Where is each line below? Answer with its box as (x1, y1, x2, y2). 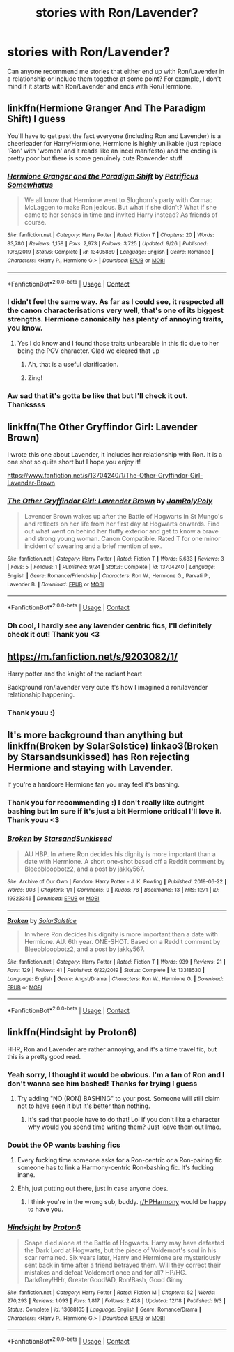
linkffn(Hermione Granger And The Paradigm (7, 102, 207, 114)
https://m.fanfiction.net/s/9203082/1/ (7, 651, 178, 663)
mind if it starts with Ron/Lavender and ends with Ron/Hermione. (7, 82, 193, 90)
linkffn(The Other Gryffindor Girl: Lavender (7, 420, 198, 433)
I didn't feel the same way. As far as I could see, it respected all (7, 297, 224, 307)
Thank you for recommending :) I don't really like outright (7, 798, 205, 807)
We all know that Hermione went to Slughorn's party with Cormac (24, 196, 213, 204)
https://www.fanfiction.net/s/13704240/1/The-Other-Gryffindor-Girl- (7, 471, 203, 480)
